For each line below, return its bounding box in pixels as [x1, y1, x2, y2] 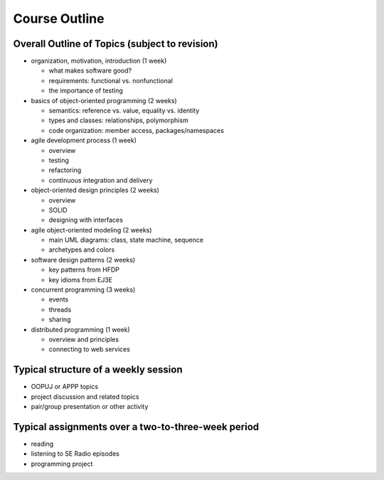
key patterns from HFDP [48, 265, 120, 274]
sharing [48, 315, 71, 324]
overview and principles [48, 335, 119, 343]
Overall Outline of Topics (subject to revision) [13, 38, 218, 50]
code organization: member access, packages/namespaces [48, 126, 224, 134]
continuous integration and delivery [48, 176, 153, 184]
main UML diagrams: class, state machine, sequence [48, 235, 204, 245]
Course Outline [13, 11, 105, 26]
